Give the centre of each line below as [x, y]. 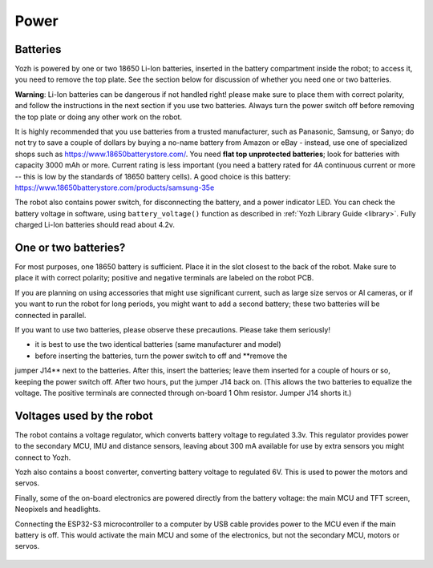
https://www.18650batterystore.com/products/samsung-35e [115, 187]
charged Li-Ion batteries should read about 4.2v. [95, 225]
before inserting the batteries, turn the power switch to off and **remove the [161, 356]
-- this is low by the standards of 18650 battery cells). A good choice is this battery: [153, 176]
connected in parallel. [51, 315]
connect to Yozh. [43, 457]
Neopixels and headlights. [58, 510]
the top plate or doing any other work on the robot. [99, 117]
